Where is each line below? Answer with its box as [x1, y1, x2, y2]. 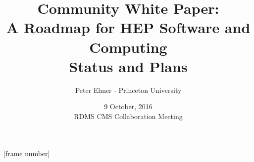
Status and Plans [69, 56, 188, 76]
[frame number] [3, 148, 50, 159]
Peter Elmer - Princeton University [75, 84, 182, 95]
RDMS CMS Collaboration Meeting [74, 111, 183, 121]
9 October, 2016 [104, 101, 152, 112]
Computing [89, 37, 167, 57]
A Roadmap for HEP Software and [6, 17, 251, 38]
